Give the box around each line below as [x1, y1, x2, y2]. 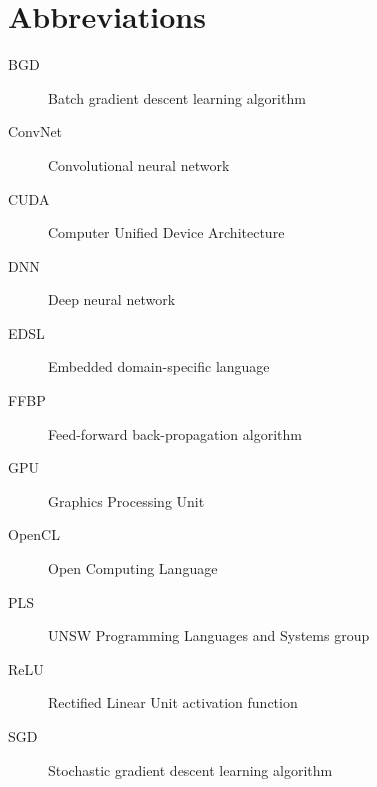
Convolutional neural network [48, 154, 230, 175]
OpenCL [8, 524, 60, 545]
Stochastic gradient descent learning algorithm [48, 759, 333, 780]
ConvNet [8, 121, 63, 142]
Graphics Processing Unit [48, 490, 205, 511]
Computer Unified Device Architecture [48, 222, 285, 243]
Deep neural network [48, 289, 176, 310]
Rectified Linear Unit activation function [48, 692, 298, 713]
